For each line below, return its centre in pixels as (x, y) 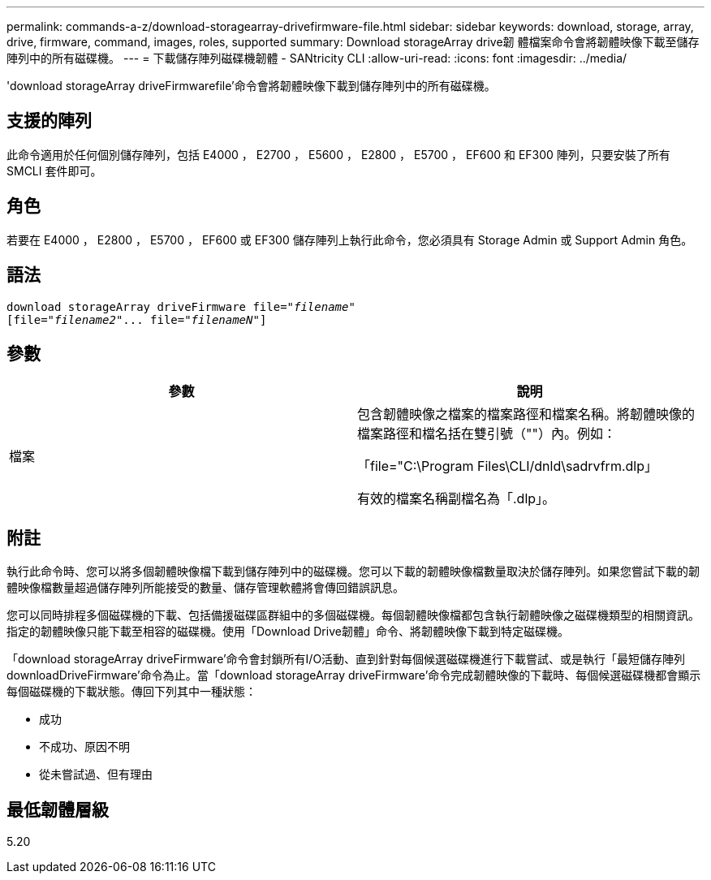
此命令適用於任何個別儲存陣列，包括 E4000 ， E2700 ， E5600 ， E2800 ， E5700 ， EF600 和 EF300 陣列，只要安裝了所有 (338, 154)
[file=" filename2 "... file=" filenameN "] (137, 319)
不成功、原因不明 (84, 747)
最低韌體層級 (58, 809)
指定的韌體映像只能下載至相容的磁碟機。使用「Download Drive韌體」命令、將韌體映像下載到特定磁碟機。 (288, 632)
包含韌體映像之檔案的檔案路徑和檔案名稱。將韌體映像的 (526, 414)
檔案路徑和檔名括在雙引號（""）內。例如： (487, 434)
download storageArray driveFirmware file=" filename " (181, 306)
